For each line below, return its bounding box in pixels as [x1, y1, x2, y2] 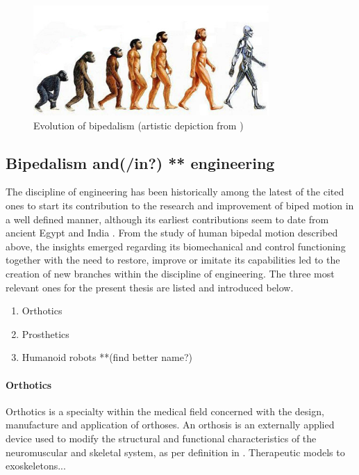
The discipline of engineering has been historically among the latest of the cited [6, 184, 344, 199]
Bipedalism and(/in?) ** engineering [6, 152, 275, 173]
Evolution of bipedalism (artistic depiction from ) [33, 118, 244, 132]
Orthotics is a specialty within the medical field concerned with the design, [6, 403, 324, 418]
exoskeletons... [6, 458, 66, 473]
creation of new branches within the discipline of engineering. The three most [6, 266, 335, 280]
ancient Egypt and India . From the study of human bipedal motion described [6, 225, 338, 240]
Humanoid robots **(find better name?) [22, 350, 192, 364]
